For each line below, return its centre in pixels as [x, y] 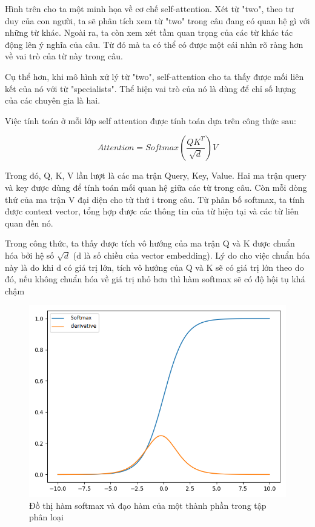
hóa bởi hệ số [30, 255]
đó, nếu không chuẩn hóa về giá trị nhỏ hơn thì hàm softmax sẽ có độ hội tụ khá [155, 279]
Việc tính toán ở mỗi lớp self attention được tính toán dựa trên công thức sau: [151, 120]
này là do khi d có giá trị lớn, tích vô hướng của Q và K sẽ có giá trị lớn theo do [154, 267]
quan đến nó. [29, 223]
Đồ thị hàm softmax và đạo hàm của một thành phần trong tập [148, 505]
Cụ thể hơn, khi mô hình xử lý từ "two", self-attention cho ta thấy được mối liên [154, 76]
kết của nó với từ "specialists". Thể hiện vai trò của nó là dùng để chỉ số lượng [151, 88]
